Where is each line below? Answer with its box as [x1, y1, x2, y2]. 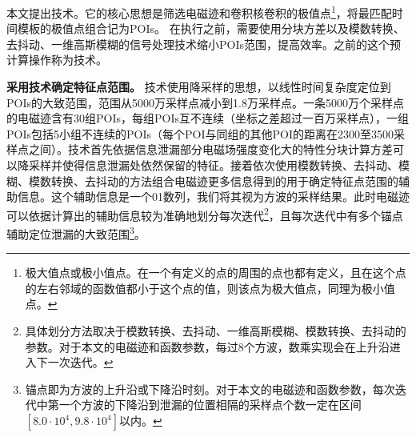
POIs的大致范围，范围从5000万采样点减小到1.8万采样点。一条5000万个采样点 [6, 94, 404, 110]
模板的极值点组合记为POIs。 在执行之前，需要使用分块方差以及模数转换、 [17, 20, 405, 37]
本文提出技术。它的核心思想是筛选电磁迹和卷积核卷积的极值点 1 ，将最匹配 [6, 2, 392, 21]
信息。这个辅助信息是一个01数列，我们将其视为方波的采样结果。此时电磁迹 [17, 188, 410, 205]
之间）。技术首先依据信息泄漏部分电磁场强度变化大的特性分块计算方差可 [28, 141, 404, 158]
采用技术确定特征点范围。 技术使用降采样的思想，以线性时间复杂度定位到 [6, 78, 391, 95]
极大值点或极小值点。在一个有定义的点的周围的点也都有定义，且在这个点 [25, 264, 406, 281]
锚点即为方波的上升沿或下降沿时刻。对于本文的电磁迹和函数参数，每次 [25, 380, 395, 397]
